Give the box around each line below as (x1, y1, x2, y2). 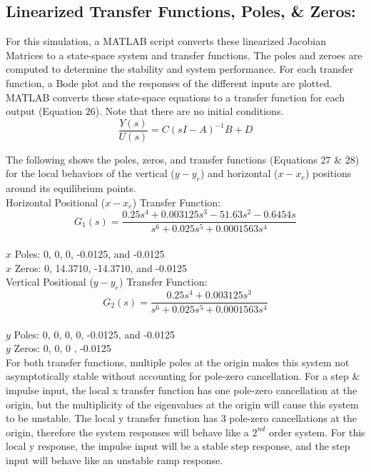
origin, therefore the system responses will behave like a (6, 424, 249, 439)
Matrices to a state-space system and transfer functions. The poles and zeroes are (6, 47, 362, 62)
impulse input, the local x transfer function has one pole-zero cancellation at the (6, 382, 357, 397)
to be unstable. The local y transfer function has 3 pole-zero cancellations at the (6, 411, 357, 426)
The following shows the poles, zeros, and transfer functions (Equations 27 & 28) (6, 151, 360, 166)
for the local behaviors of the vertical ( (6, 166, 175, 181)
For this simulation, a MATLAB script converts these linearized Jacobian (6, 34, 326, 49)
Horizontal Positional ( (6, 194, 106, 209)
